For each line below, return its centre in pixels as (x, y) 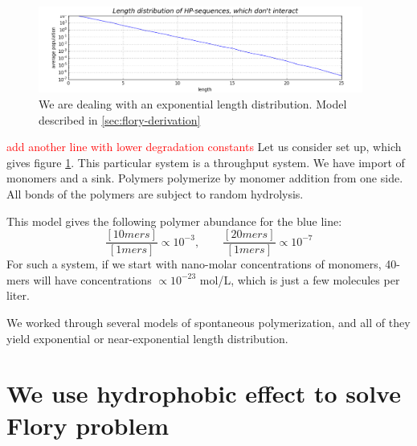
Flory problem (88, 425)
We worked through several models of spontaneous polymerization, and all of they (208, 322)
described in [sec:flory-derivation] (120, 119)
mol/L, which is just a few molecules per (300, 279)
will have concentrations (92, 279)
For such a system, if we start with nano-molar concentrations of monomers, (194, 264)
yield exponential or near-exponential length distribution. (147, 338)
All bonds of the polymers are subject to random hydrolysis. (155, 193)
